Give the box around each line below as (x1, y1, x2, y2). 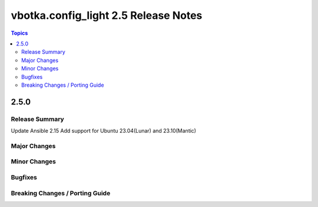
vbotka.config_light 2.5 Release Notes (11, 9, 203, 22)
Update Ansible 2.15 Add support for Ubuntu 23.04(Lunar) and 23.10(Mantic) (11, 127, 197, 134)
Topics (11, 29, 28, 37)
